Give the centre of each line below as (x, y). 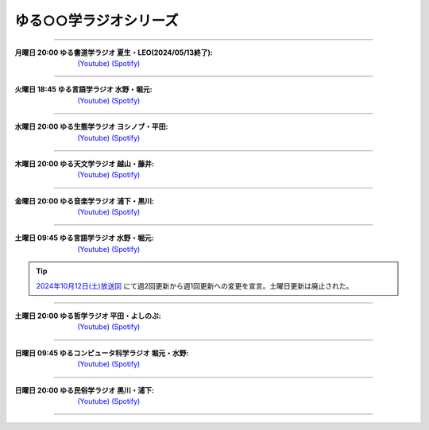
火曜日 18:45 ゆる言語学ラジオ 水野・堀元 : (83, 89)
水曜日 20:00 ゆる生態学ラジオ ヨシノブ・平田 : (91, 126)
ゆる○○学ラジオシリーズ (97, 21)
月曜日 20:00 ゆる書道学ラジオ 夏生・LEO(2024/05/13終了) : (114, 52)
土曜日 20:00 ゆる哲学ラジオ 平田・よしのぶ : (88, 316)
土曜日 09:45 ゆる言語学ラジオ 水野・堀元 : (84, 238)
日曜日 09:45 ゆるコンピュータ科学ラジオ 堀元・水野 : (102, 353)
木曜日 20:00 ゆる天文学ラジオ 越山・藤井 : (85, 164)
